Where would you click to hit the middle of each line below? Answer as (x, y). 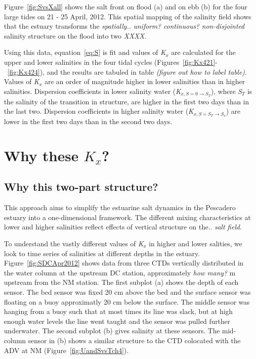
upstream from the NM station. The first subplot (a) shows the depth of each (121, 282)
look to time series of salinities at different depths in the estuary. (102, 253)
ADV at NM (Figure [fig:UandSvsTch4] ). (66, 350)
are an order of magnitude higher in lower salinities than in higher (145, 81)
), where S (226, 91)
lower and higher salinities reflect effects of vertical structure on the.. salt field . (123, 227)
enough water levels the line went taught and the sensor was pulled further (117, 321)
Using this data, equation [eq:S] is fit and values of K (85, 52)
